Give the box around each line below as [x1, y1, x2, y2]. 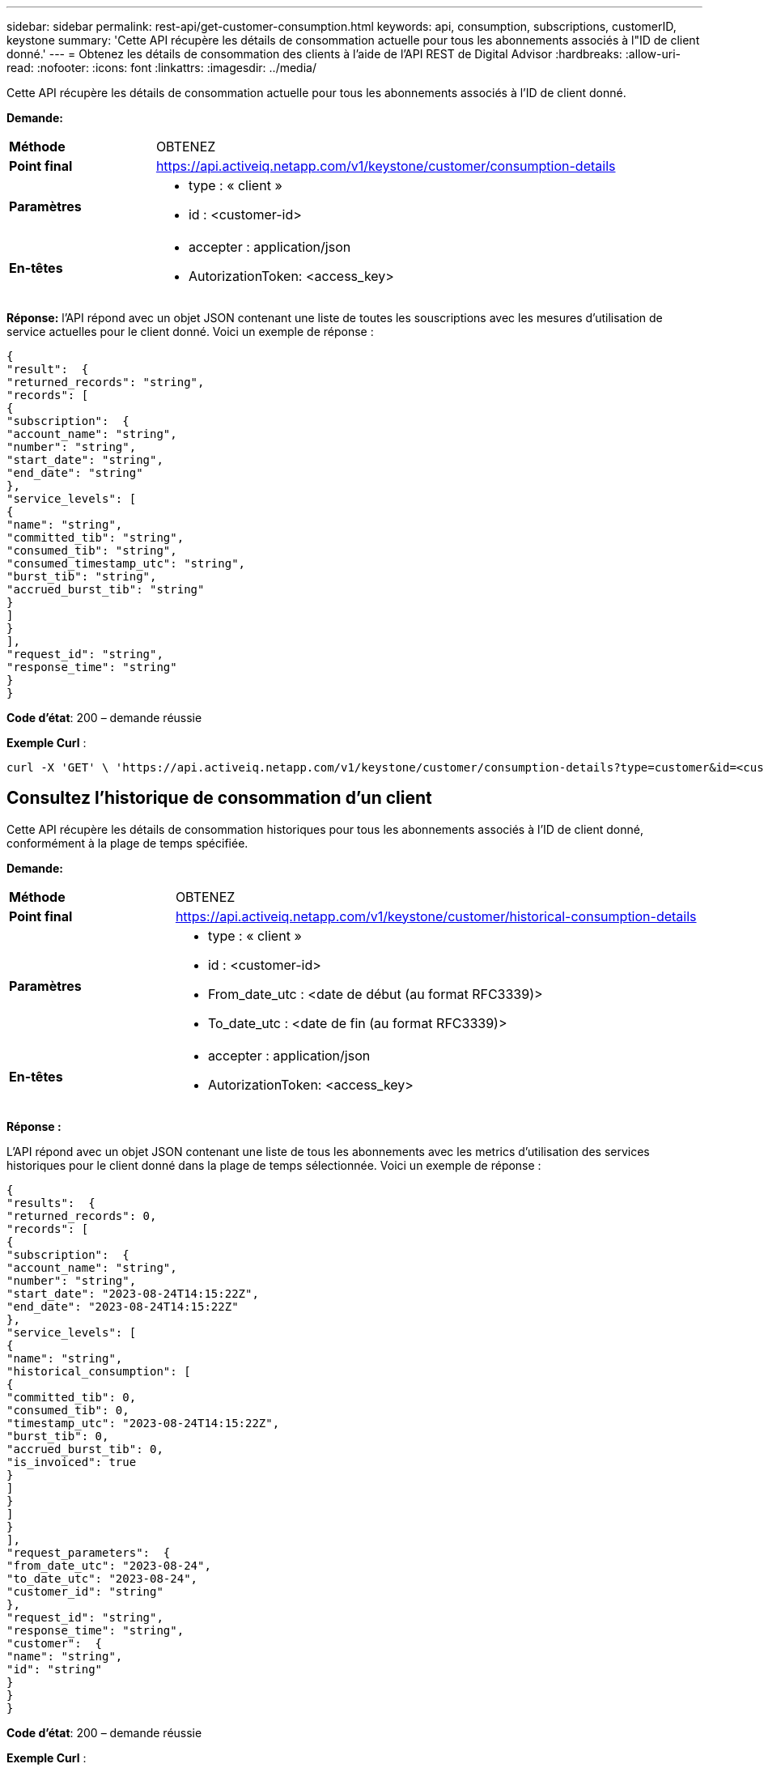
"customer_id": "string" [6, 1584, 163, 1598]
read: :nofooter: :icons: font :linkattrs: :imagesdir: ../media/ [6, 61, 316, 74]
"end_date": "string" [6, 466, 143, 479]
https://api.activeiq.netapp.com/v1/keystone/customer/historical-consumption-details [175, 907, 697, 924]
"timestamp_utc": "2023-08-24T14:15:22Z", [6, 1416, 280, 1430]
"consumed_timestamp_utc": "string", [6, 557, 246, 570]
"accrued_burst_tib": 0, [6, 1442, 163, 1456]
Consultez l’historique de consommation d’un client [6, 788, 432, 809]
